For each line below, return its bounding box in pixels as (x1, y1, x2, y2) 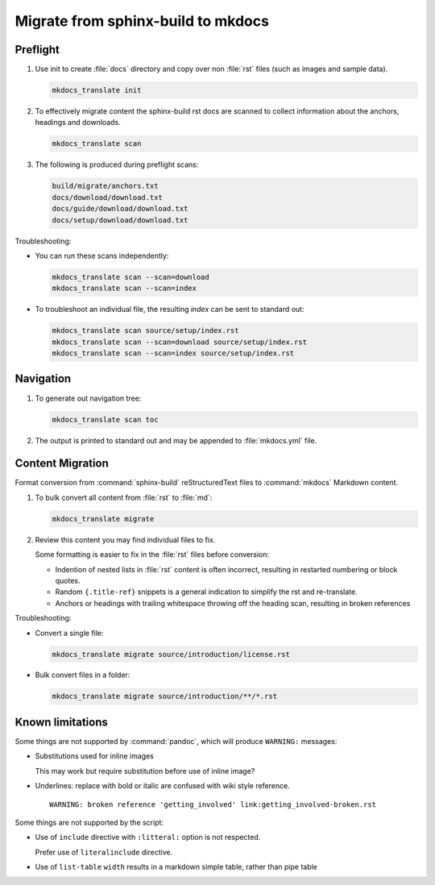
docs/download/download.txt (52, 193, 163, 202)
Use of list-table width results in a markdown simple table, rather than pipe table (35, 862, 318, 872)
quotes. (55, 575, 81, 585)
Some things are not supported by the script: (14, 817, 164, 827)
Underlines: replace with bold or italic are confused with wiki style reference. (35, 781, 290, 791)
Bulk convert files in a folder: (35, 670, 130, 680)
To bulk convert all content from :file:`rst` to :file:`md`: (35, 492, 213, 502)
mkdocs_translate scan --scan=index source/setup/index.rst (52, 349, 295, 358)
